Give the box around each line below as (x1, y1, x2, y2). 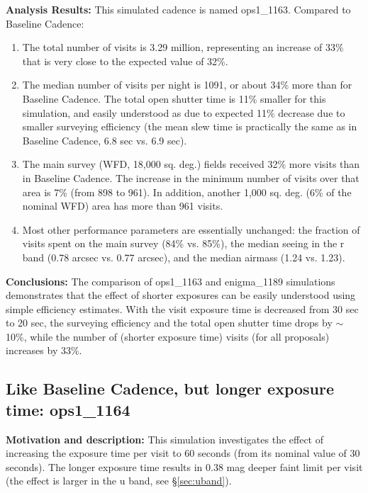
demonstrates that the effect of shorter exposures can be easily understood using (6, 288, 356, 302)
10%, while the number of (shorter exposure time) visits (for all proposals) (6, 329, 330, 344)
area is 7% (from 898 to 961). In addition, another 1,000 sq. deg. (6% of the (22, 184, 352, 199)
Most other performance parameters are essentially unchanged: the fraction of (22, 222, 360, 237)
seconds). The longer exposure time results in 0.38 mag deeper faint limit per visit (6, 459, 363, 474)
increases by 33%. (6, 343, 82, 358)
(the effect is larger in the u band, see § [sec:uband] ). (6, 473, 232, 488)
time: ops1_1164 (6, 398, 130, 420)
